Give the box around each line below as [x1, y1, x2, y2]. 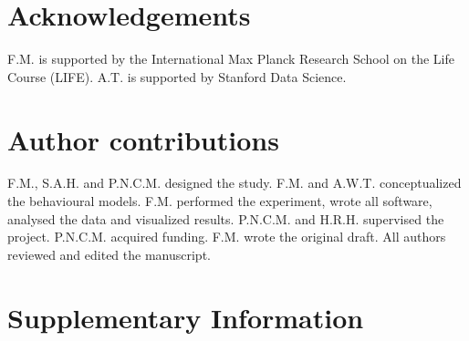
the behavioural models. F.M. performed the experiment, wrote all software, [7, 191, 433, 211]
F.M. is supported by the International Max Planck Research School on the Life [7, 49, 454, 68]
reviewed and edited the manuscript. [7, 244, 211, 263]
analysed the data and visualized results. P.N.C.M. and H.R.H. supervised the [7, 209, 444, 228]
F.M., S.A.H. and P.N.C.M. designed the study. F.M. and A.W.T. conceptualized [7, 173, 462, 192]
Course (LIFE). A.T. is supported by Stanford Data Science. [7, 67, 347, 86]
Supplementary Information [7, 298, 364, 336]
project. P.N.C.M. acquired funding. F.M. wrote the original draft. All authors [7, 227, 446, 246]
